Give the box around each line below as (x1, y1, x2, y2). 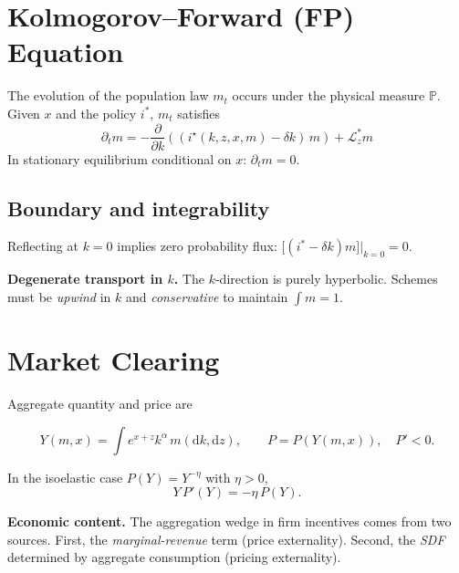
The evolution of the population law (7, 86, 209, 105)
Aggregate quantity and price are (7, 394, 193, 413)
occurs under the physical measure (232, 86, 425, 105)
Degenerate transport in (7, 269, 163, 288)
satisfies (177, 103, 221, 122)
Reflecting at (7, 236, 78, 255)
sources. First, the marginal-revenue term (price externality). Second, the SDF (7, 529, 445, 548)
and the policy (56, 103, 137, 122)
